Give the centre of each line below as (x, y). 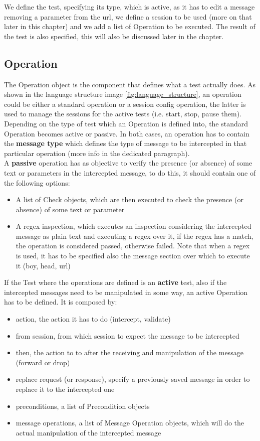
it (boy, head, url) (43, 265)
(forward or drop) (43, 362)
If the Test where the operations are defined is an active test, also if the (115, 282)
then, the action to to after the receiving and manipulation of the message (129, 352)
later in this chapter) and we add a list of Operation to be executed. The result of (130, 26)
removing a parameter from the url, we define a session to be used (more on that (128, 16)
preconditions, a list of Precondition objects (83, 406)
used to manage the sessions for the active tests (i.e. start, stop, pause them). (123, 114)
